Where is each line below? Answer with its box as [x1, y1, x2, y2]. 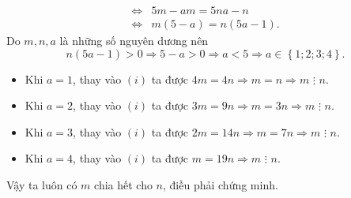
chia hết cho [94, 177, 153, 193]
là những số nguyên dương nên [59, 32, 209, 49]
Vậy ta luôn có [6, 177, 77, 193]
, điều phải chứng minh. [163, 177, 278, 193]
